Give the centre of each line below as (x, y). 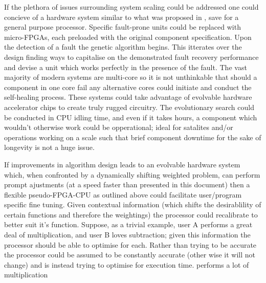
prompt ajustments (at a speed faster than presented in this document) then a (127, 184)
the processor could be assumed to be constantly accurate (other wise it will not (130, 255)
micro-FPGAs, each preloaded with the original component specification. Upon (128, 37)
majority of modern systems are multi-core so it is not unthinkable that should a (131, 77)
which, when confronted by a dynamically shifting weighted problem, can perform (132, 174)
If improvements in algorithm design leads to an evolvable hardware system (122, 164)
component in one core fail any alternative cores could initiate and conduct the (128, 87)
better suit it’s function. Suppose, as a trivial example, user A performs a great (128, 224)
